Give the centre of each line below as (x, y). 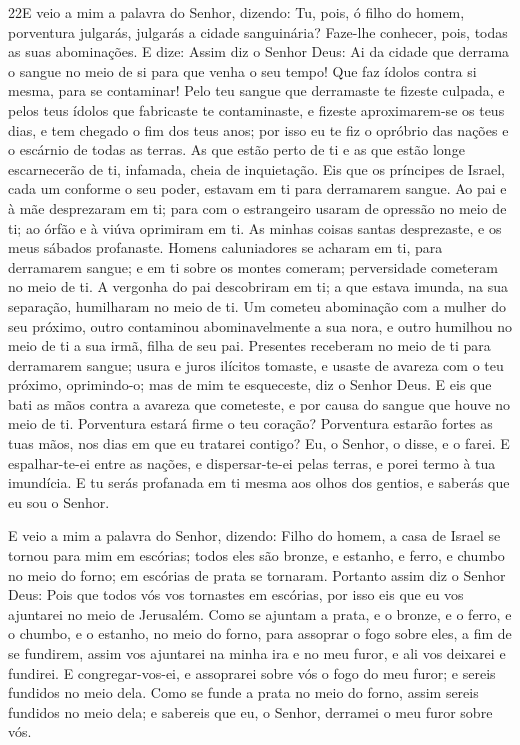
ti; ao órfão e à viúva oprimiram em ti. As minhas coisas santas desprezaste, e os (255, 227)
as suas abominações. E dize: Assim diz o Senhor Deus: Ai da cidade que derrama (259, 51)
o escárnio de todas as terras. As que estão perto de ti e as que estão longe (236, 149)
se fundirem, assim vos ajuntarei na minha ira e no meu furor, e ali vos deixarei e (257, 653)
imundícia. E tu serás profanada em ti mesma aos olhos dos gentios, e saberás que (259, 482)
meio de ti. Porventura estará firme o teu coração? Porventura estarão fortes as (250, 423)
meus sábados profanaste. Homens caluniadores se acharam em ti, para (225, 247)
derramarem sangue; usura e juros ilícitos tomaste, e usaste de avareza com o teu (256, 364)
